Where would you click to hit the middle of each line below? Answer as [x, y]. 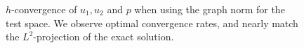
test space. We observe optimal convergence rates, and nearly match [152, 23]
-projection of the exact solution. [104, 37]
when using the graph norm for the [210, 9]
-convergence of [44, 9]
